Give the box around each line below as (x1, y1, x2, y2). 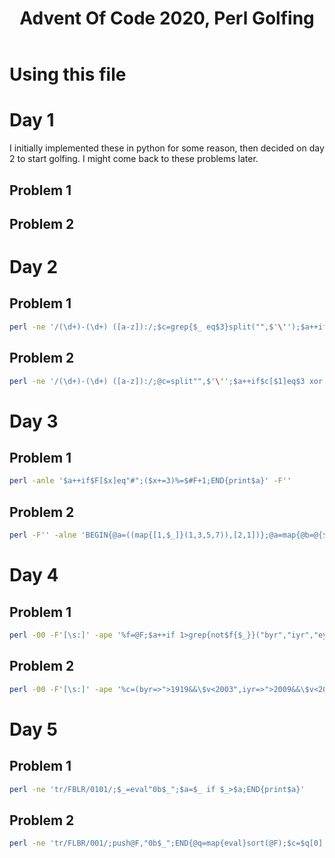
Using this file (9, 63, 127, 86)
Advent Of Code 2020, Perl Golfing (19, 7, 315, 30)
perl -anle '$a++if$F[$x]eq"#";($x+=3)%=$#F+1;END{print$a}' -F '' (9, 476, 292, 486)
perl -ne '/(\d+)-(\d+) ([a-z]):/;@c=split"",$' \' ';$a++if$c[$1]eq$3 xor (9, 376, 324, 386)
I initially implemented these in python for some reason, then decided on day (9, 142, 325, 154)
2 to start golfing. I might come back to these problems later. (9, 153, 259, 165)
